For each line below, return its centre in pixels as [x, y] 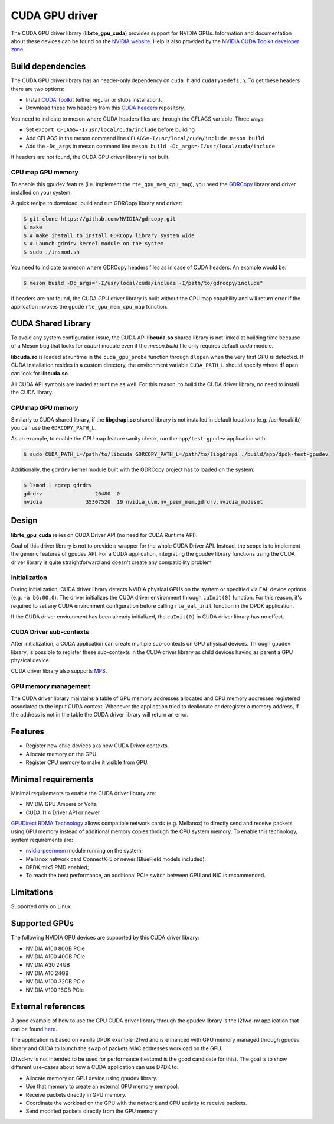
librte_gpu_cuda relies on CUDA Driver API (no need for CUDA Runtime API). [104, 535]
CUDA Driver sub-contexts [50, 631]
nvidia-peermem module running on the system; [84, 851]
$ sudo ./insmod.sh [51, 252]
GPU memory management [51, 686]
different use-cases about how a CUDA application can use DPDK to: [95, 1067]
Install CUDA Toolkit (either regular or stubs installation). [94, 100]
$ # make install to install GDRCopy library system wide [109, 236]
